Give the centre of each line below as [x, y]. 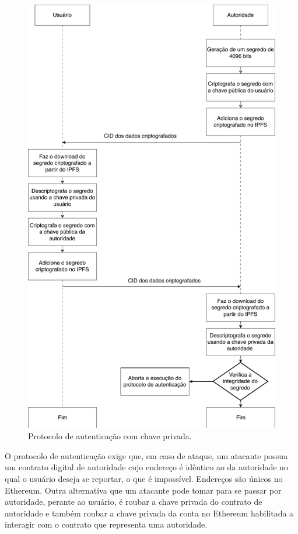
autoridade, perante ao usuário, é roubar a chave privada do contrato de [134, 502]
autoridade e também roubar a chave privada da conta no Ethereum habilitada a [149, 513]
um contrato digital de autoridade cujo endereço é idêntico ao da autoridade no [146, 467]
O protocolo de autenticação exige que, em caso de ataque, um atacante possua [146, 455]
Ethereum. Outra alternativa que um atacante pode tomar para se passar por [143, 490]
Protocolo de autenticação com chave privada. [110, 436]
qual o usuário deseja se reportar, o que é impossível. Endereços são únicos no [144, 478]
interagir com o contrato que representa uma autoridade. [106, 524]
